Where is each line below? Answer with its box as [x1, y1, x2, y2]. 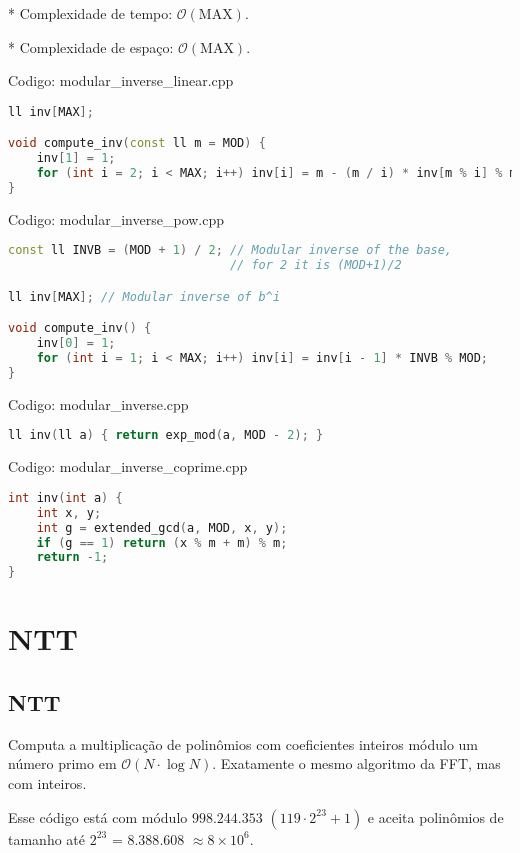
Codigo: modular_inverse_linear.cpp [8, 70, 234, 91]
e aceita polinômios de [367, 806, 504, 827]
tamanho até [8, 828, 85, 849]
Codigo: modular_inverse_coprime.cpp [8, 456, 248, 477]
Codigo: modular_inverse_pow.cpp [8, 208, 225, 229]
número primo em [8, 753, 117, 774]
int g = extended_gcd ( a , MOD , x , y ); [36, 520, 288, 535]
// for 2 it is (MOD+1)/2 [229, 258, 402, 273]
